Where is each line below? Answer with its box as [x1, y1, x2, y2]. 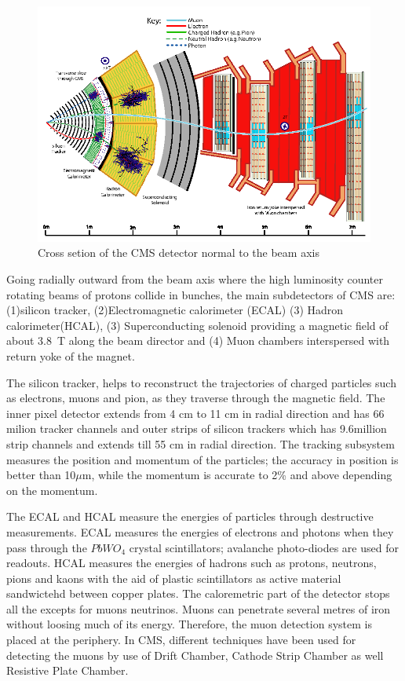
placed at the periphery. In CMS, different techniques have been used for [6, 632, 356, 648]
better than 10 [6, 467, 76, 483]
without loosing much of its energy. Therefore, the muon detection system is [6, 616, 372, 632]
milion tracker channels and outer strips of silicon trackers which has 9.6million [6, 420, 387, 437]
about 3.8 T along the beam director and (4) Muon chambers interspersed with [6, 332, 390, 349]
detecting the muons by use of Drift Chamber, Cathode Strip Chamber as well [6, 646, 384, 663]
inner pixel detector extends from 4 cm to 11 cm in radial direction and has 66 [6, 405, 385, 421]
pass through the [6, 539, 87, 555]
